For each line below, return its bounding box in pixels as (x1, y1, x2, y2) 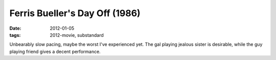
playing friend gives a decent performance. (9, 48, 101, 54)
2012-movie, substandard (50, 32, 104, 38)
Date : (9, 25, 21, 31)
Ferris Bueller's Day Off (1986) (9, 8, 141, 19)
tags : (9, 32, 21, 38)
